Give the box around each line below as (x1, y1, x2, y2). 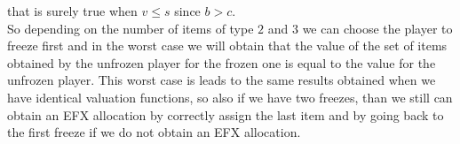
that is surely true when (7, 2, 138, 19)
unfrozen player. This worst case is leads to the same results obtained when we (7, 71, 436, 89)
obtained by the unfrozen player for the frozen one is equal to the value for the (7, 53, 436, 72)
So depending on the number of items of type (7, 19, 254, 37)
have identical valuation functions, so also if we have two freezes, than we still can (7, 87, 453, 106)
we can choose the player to (302, 19, 453, 37)
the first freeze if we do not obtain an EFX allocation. (7, 123, 301, 141)
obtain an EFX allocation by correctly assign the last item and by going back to (7, 105, 444, 124)
